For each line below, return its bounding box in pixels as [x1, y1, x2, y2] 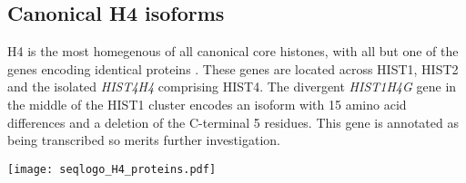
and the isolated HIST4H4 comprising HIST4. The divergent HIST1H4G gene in [7, 77, 457, 96]
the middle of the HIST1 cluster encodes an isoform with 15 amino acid [7, 94, 407, 113]
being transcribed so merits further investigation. [7, 130, 280, 149]
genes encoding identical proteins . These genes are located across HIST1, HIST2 [7, 59, 459, 78]
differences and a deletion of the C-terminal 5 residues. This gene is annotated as [7, 112, 459, 131]
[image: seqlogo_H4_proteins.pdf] [7, 162, 217, 176]
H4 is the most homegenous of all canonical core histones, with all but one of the [7, 42, 459, 61]
